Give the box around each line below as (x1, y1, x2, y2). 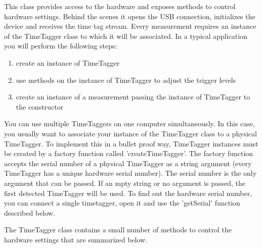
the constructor (16, 101, 64, 112)
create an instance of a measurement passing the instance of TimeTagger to (16, 91, 250, 102)
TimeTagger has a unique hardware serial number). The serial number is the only (4, 168, 257, 178)
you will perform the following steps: (4, 40, 117, 51)
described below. (4, 207, 55, 218)
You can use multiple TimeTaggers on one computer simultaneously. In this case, (4, 118, 255, 129)
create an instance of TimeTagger (16, 57, 120, 68)
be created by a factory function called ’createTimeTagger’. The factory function (4, 148, 253, 159)
